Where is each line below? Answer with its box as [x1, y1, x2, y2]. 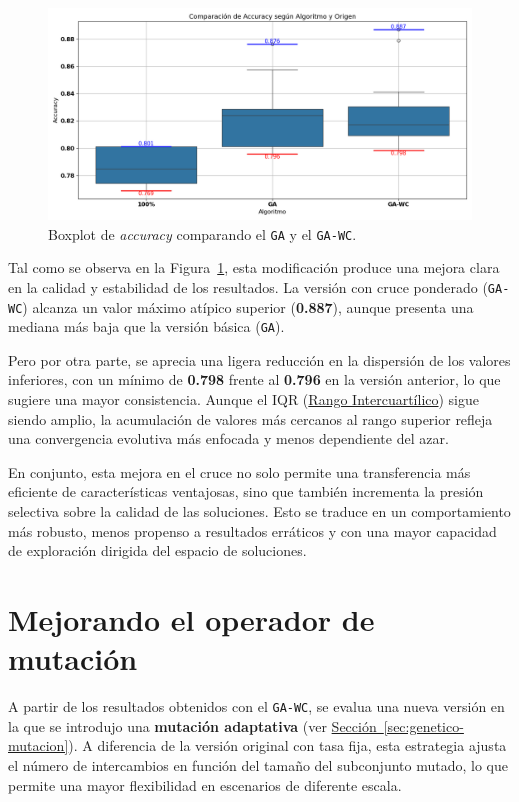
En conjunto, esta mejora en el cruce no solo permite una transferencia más [8, 461, 471, 482]
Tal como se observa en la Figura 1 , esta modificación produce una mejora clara [8, 257, 500, 278]
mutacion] [8, 735, 69, 756]
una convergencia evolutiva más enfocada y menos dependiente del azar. [8, 428, 449, 449]
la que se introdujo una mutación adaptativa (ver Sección [8, 715, 377, 736]
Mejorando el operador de [8, 598, 375, 639]
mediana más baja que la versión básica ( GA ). [8, 316, 285, 337]
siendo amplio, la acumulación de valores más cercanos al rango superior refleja [8, 408, 493, 429]
